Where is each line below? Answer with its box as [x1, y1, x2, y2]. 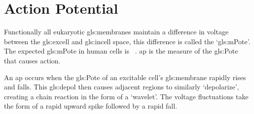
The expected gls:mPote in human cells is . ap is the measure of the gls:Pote [4, 46, 238, 56]
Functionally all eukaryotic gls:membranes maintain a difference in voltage [4, 27, 229, 37]
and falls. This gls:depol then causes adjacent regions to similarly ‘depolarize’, [4, 82, 239, 92]
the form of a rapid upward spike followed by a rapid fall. [4, 101, 178, 111]
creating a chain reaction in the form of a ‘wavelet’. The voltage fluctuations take [4, 91, 249, 101]
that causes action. [4, 55, 61, 65]
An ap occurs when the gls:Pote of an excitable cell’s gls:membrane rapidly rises [4, 72, 246, 82]
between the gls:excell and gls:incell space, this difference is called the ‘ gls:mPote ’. [4, 36, 251, 46]
